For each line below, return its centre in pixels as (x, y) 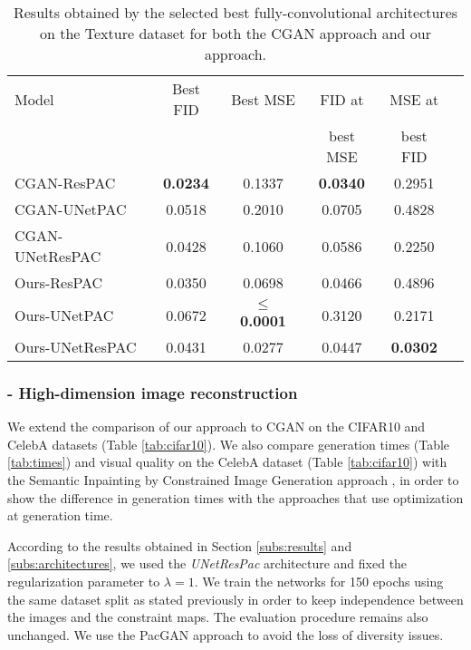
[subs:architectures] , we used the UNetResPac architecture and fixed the (207, 563)
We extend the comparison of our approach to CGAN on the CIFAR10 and (216, 427)
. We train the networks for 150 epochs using (319, 581)
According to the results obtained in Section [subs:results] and (180, 545)
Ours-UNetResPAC (76, 347)
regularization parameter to (84, 581)
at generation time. (60, 515)
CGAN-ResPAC (65, 183)
